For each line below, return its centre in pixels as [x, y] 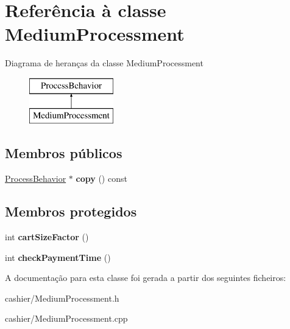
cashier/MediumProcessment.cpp [66, 318]
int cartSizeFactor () [47, 237]
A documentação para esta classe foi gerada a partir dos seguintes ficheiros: [146, 278]
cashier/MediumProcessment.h [62, 298]
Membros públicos [64, 153]
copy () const [101, 178]
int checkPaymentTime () [58, 257]
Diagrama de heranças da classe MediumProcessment [104, 63]
